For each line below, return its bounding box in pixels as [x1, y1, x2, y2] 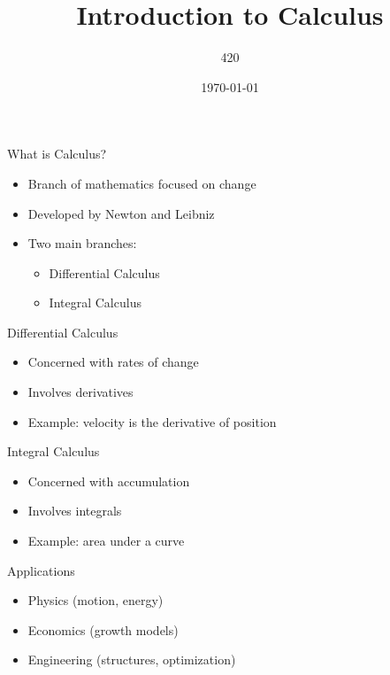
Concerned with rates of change [27, 353, 199, 371]
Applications [7, 561, 75, 579]
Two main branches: [27, 234, 137, 252]
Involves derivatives [27, 383, 134, 401]
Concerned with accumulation [27, 471, 190, 490]
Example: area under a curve [27, 531, 185, 550]
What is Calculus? [7, 144, 107, 163]
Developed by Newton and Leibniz [27, 204, 215, 222]
